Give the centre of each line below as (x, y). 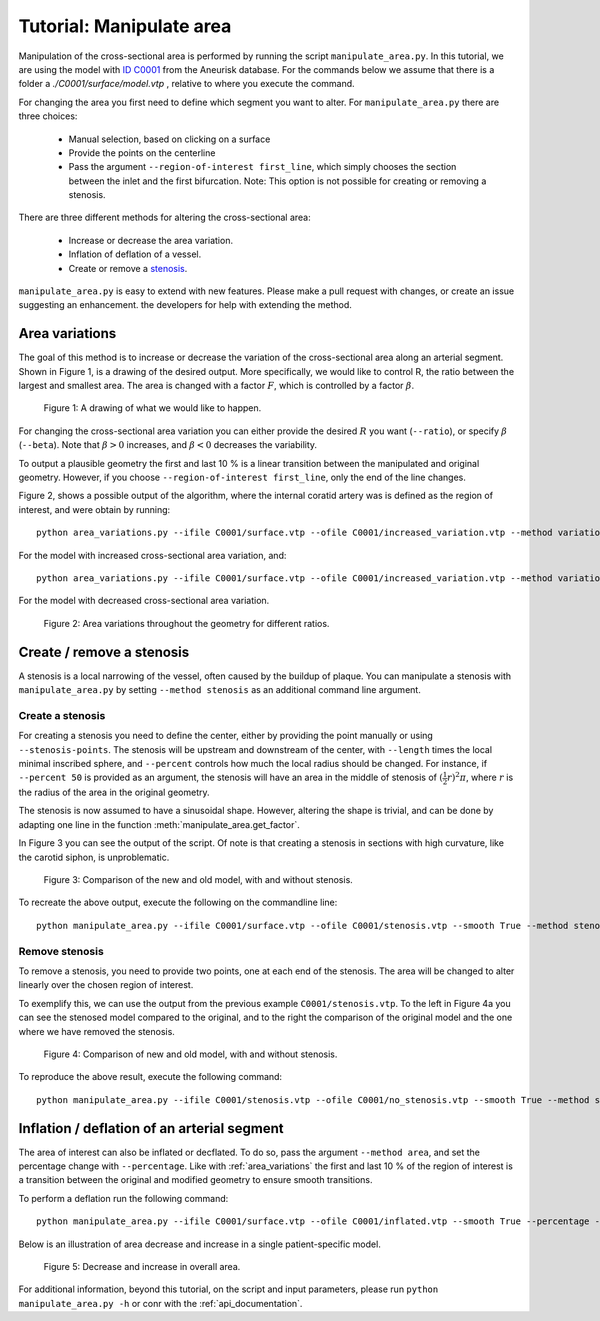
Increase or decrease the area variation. (151, 240)
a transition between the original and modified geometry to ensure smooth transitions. (196, 1180)
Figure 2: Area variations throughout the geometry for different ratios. (186, 623)
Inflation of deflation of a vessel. (135, 254)
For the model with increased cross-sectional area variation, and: (152, 555)
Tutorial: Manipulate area (125, 26)
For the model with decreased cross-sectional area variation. (144, 601)
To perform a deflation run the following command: (123, 1198)
